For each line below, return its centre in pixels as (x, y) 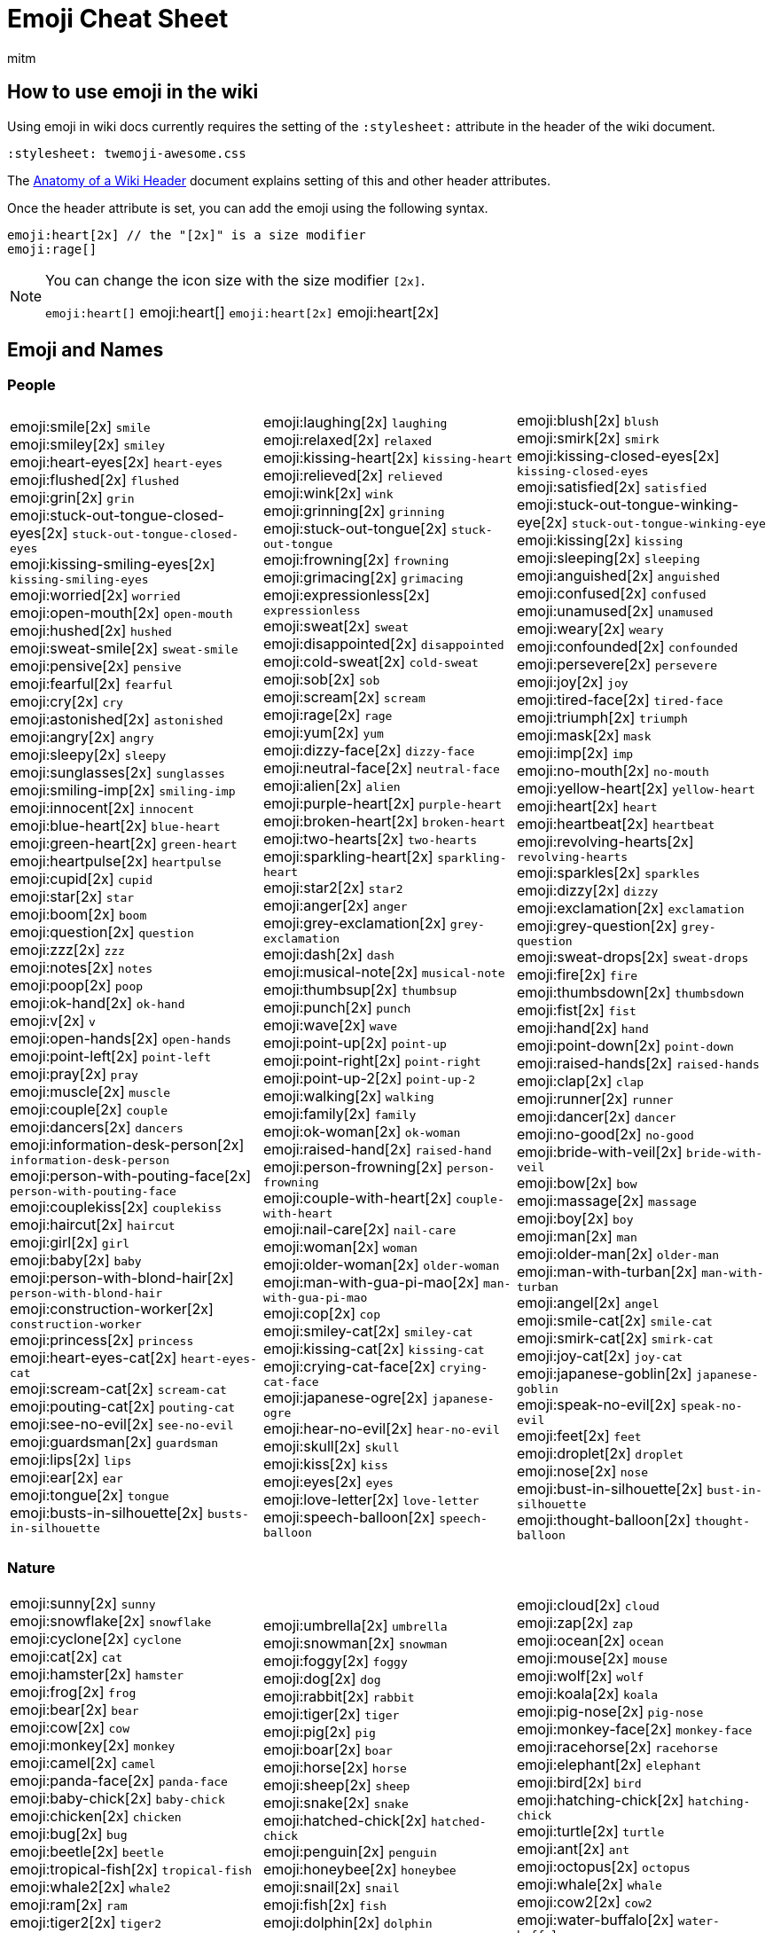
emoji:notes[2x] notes (81, 968)
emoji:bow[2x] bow (577, 1182)
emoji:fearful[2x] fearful (92, 684)
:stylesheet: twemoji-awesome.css (127, 153)
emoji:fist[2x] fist (576, 1010)
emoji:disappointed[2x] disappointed (383, 644)
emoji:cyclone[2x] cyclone (96, 1638)
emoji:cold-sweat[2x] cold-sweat (371, 662)
